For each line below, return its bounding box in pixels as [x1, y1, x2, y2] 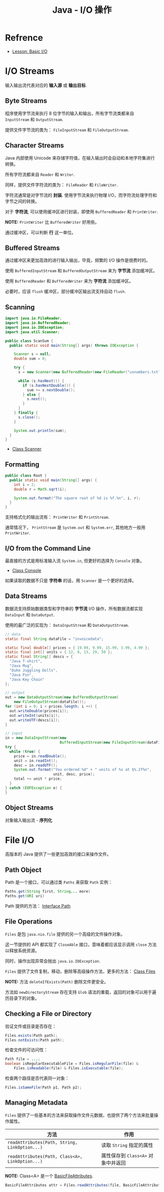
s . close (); [18, 415, 41, 420]
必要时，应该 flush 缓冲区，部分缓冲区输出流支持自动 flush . [5, 289, 126, 295]
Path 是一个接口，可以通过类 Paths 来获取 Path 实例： [5, 879, 113, 885]
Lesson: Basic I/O [12, 48, 48, 54]
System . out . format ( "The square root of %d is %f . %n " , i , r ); [14, 495, 141, 501]
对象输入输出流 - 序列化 [5, 817, 53, 823]
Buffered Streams [5, 244, 60, 252]
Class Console [12, 568, 41, 573]
